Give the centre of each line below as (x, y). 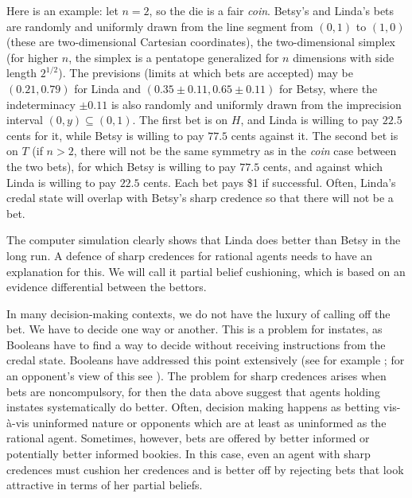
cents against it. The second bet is (315, 135)
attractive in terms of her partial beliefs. (105, 485)
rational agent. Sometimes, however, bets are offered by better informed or (188, 438)
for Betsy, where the (328, 88)
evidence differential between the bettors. (107, 287)
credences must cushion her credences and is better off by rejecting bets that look (205, 469)
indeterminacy (41, 104)
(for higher (33, 57)
